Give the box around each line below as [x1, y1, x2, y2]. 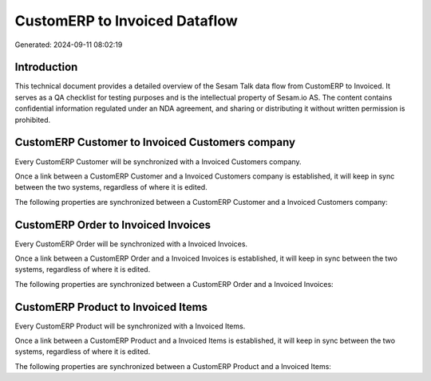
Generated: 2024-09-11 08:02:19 [14, 40, 123, 49]
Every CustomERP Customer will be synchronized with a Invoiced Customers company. [14, 156, 302, 167]
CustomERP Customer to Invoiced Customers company [14, 136, 295, 149]
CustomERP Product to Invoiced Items [14, 300, 208, 314]
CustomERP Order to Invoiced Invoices [14, 218, 212, 231]
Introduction [14, 61, 78, 74]
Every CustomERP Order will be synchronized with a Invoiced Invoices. [14, 239, 247, 249]
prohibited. [14, 115, 51, 124]
